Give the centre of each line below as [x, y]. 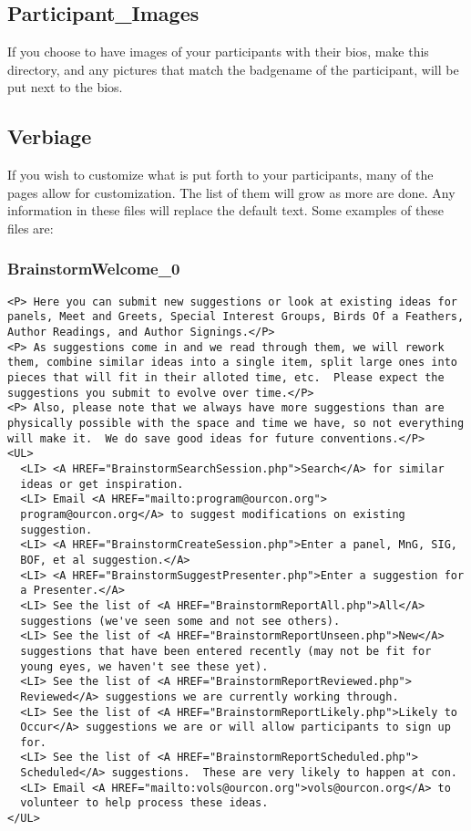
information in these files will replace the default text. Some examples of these [226, 210]
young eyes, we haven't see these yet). [144, 666]
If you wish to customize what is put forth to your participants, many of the [220, 175]
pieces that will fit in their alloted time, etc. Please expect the [226, 378]
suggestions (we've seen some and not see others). [180, 621]
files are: [31, 228]
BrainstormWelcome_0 [94, 269]
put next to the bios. [65, 87]
